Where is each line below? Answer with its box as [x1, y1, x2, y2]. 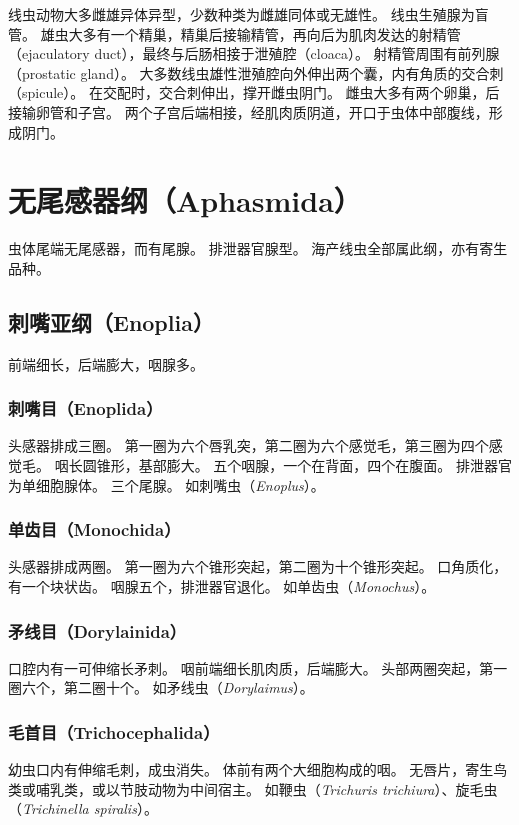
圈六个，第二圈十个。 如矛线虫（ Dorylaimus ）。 [8, 677, 314, 698]
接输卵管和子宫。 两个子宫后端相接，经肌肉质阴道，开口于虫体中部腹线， [8, 101, 489, 122]
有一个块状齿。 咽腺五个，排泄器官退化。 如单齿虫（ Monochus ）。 [8, 576, 436, 597]
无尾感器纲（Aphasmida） [8, 180, 362, 221]
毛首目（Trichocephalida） [8, 720, 220, 744]
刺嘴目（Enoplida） [8, 396, 163, 421]
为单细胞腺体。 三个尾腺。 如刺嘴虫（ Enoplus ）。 [8, 474, 325, 495]
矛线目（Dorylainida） [8, 618, 187, 643]
